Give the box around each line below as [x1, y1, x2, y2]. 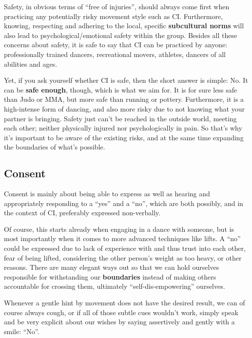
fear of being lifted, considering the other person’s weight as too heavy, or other [4, 252, 242, 263]
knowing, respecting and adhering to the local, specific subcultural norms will [4, 20, 244, 31]
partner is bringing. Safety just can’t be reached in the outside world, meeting [4, 113, 237, 123]
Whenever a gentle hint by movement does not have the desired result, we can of [4, 298, 245, 308]
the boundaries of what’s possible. [4, 142, 105, 152]
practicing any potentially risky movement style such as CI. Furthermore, [4, 11, 223, 21]
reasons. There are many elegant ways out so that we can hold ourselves [4, 262, 219, 272]
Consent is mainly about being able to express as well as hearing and [4, 188, 210, 199]
